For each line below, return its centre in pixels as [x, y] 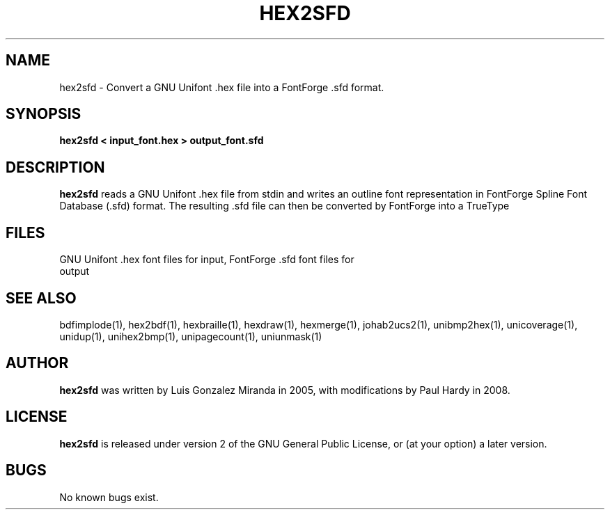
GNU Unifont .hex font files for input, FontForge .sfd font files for [207, 260]
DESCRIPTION [55, 167]
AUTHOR [37, 363]
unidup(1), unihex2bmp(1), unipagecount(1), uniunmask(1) [191, 336]
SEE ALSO [41, 298]
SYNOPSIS [44, 114]
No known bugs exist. [109, 497]
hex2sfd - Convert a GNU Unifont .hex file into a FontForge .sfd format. [222, 87]
